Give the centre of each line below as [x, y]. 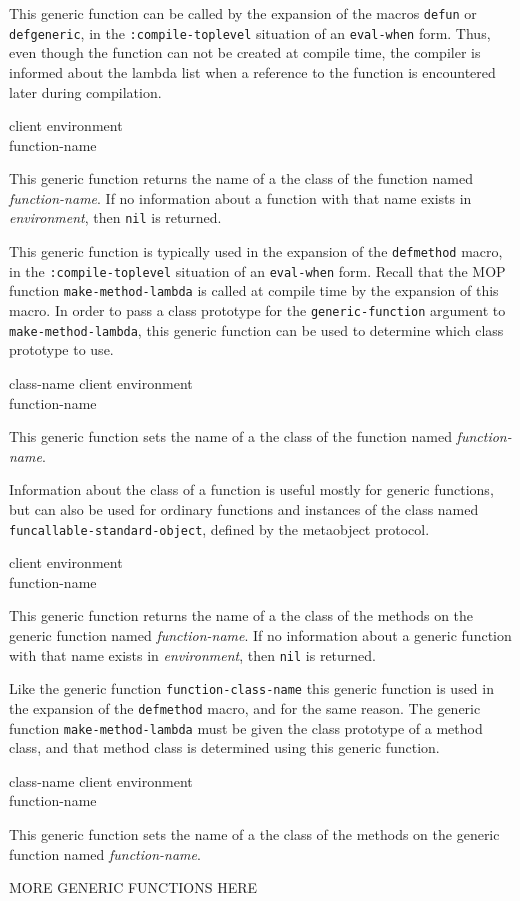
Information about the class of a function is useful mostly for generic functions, [251, 489]
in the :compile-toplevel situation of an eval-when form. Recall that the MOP [257, 270]
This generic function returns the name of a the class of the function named [241, 178]
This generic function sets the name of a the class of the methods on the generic [254, 834]
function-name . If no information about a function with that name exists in [240, 197]
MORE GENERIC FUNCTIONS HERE [133, 887]
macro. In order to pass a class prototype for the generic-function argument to [257, 310]
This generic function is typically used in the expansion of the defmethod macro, [256, 251]
